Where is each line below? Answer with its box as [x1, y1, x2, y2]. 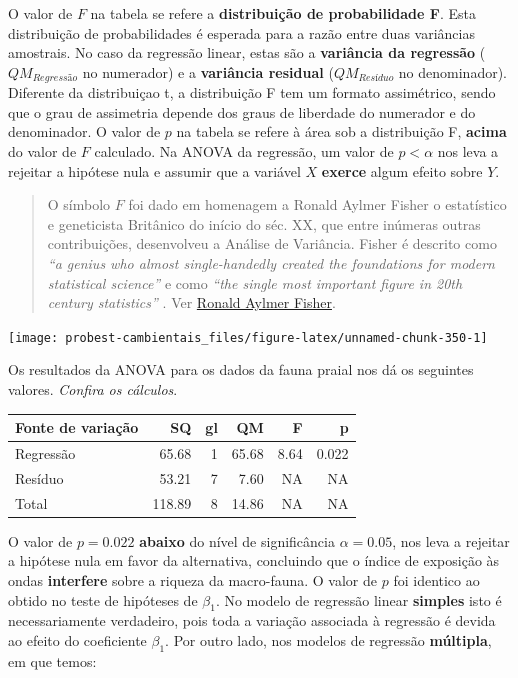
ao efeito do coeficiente [8, 629, 147, 650]
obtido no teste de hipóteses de [8, 589, 198, 610]
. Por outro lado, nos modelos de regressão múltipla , [165, 629, 492, 650]
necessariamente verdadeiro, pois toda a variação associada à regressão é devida [8, 610, 496, 631]
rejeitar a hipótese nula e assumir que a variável [8, 160, 301, 181]
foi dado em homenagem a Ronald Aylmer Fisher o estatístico [128, 194, 507, 215]
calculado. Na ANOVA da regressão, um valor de [94, 141, 394, 162]
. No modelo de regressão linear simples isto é [215, 589, 502, 610]
